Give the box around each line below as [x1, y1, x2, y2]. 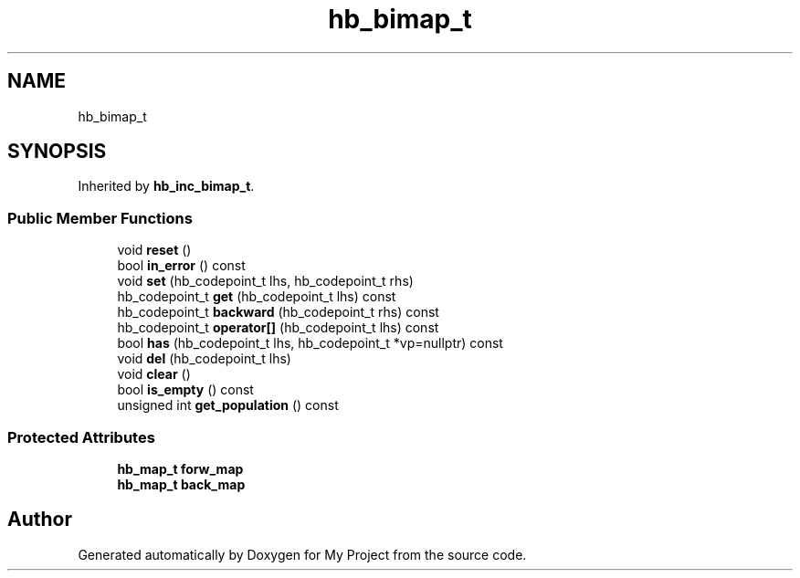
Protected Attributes [7, 427, 155, 447]
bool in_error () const [117, 257, 246, 274]
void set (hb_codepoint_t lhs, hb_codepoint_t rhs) [117, 273, 414, 289]
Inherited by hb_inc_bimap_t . [78, 178, 255, 194]
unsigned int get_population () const [117, 397, 339, 414]
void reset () [117, 242, 192, 258]
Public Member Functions [7, 208, 193, 227]
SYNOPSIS [7, 140, 107, 163]
